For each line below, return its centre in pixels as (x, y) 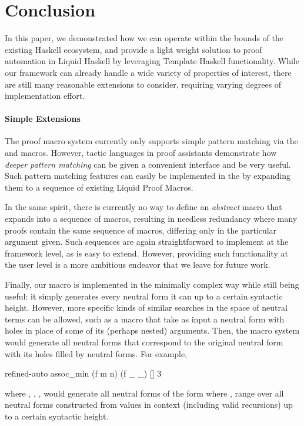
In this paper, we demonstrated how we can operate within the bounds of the (144, 38)
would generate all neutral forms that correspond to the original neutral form (144, 342)
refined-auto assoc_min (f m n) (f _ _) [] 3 (83, 373)
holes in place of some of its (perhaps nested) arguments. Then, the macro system (152, 330)
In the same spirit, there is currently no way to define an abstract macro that (143, 207)
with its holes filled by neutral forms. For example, (96, 353)
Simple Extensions (43, 119)
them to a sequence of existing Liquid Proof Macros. (99, 187)
